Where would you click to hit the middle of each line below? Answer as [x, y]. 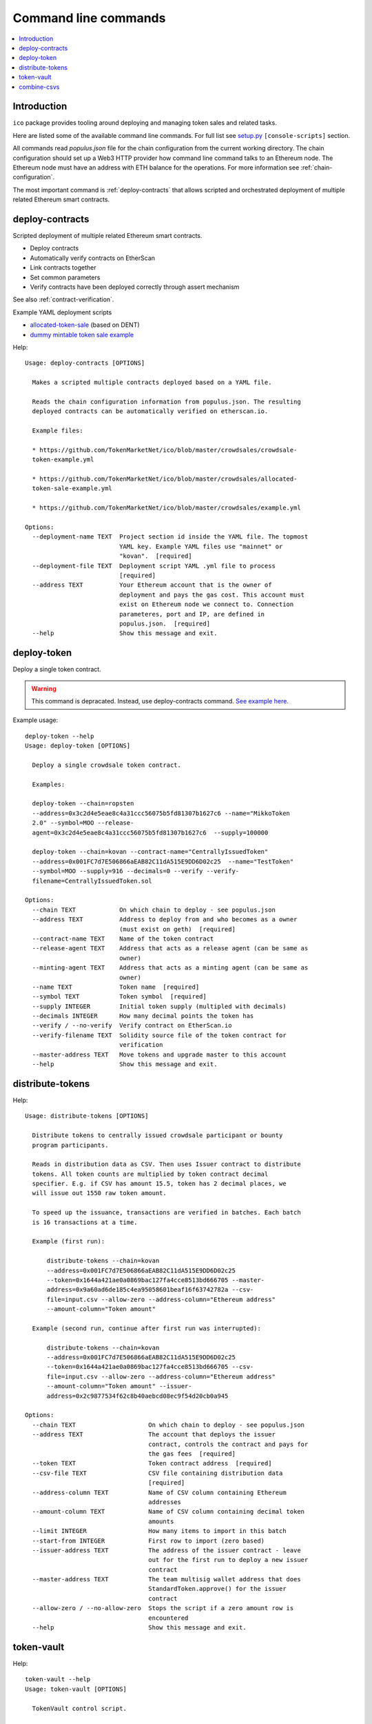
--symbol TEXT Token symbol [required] [119, 997]
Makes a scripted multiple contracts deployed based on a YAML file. [152, 382]
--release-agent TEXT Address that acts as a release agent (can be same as [170, 949]
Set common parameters [65, 277]
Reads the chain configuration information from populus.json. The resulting [166, 401]
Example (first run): [69, 1242]
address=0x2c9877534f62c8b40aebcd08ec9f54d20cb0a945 [137, 1396]
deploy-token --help [60, 736]
